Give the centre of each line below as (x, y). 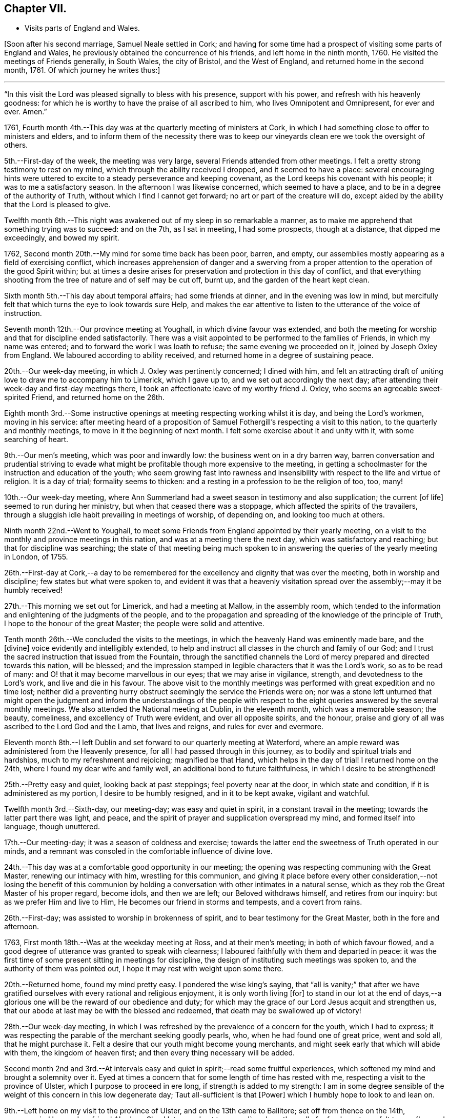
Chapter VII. (36, 8)
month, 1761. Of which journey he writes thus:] (82, 70)
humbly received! (33, 590)
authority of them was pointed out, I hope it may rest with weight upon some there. (144, 969)
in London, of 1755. (36, 557)
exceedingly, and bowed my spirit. (62, 238)
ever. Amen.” (26, 112)
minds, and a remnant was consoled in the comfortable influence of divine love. (138, 851)
